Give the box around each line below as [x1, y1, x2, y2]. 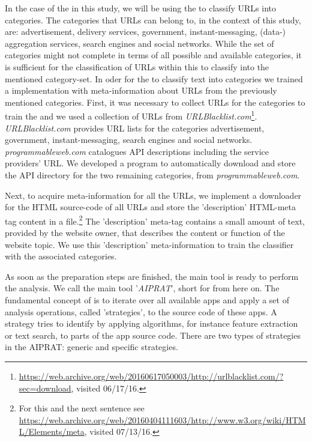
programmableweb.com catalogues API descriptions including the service [5, 145, 269, 157]
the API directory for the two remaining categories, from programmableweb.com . [5, 168, 300, 181]
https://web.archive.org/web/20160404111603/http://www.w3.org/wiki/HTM [19, 413, 306, 426]
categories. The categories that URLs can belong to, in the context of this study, [5, 13, 301, 26]
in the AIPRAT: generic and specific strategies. [5, 341, 178, 353]
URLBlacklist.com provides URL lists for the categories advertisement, [5, 121, 265, 134]
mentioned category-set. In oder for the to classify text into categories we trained [5, 72, 303, 85]
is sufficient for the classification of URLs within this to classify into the [5, 60, 269, 73]
